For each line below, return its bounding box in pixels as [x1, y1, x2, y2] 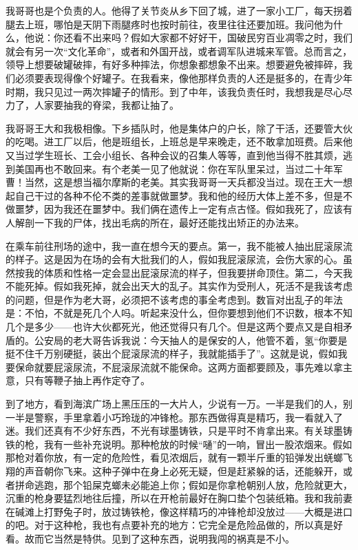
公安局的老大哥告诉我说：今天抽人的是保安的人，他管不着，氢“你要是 [34, 332, 348, 347]
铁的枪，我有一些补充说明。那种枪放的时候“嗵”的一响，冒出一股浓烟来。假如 [6, 436, 352, 451]
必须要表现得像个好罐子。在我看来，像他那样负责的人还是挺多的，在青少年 [14, 70, 352, 85]
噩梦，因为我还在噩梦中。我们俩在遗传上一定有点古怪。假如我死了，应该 [14, 202, 343, 216]
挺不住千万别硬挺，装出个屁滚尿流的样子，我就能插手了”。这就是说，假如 [6, 346, 338, 361]
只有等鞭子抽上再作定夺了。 [24, 373, 150, 388]
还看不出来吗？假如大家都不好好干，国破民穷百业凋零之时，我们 [63, 30, 352, 45]
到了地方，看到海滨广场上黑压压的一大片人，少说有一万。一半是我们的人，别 [6, 396, 352, 411]
